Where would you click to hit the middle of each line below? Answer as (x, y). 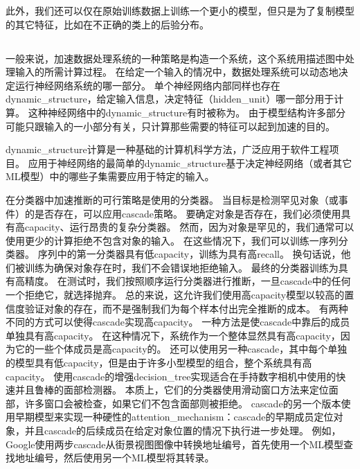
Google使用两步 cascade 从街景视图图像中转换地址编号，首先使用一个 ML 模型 (175, 444)
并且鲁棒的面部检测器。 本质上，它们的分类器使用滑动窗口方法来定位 (172, 390)
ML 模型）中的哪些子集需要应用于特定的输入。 (110, 176)
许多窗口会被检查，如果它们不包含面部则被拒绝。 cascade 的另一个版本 (183, 403)
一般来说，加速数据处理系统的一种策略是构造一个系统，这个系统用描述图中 (175, 58)
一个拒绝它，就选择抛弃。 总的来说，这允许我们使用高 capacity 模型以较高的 (175, 295)
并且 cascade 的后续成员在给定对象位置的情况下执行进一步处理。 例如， (183, 431)
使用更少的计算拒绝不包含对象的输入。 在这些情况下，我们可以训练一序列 (172, 240)
